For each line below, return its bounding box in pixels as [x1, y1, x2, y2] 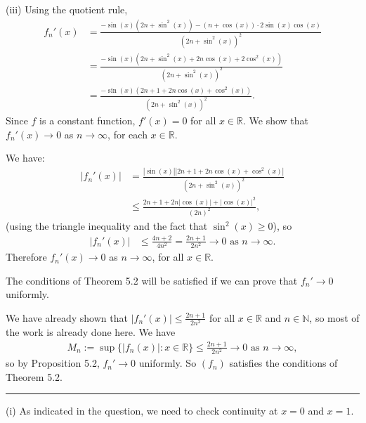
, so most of [309, 310, 360, 325]
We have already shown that [6, 310, 128, 325]
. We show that [243, 113, 309, 128]
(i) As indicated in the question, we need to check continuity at [6, 403, 278, 418]
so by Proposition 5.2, [6, 356, 100, 370]
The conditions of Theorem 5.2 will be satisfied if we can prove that [6, 273, 298, 287]
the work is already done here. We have [6, 325, 176, 339]
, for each [107, 126, 148, 141]
